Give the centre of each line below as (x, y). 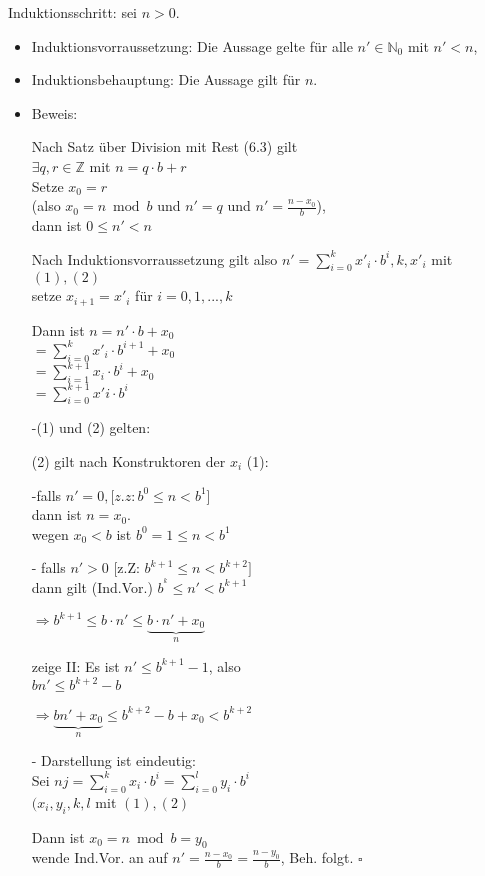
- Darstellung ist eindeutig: (113, 760)
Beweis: (54, 112)
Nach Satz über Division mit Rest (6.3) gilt (164, 146)
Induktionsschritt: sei (73, 12)
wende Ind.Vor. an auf (99, 857)
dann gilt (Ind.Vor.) (92, 586)
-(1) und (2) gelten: (91, 427)
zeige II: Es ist (75, 665)
